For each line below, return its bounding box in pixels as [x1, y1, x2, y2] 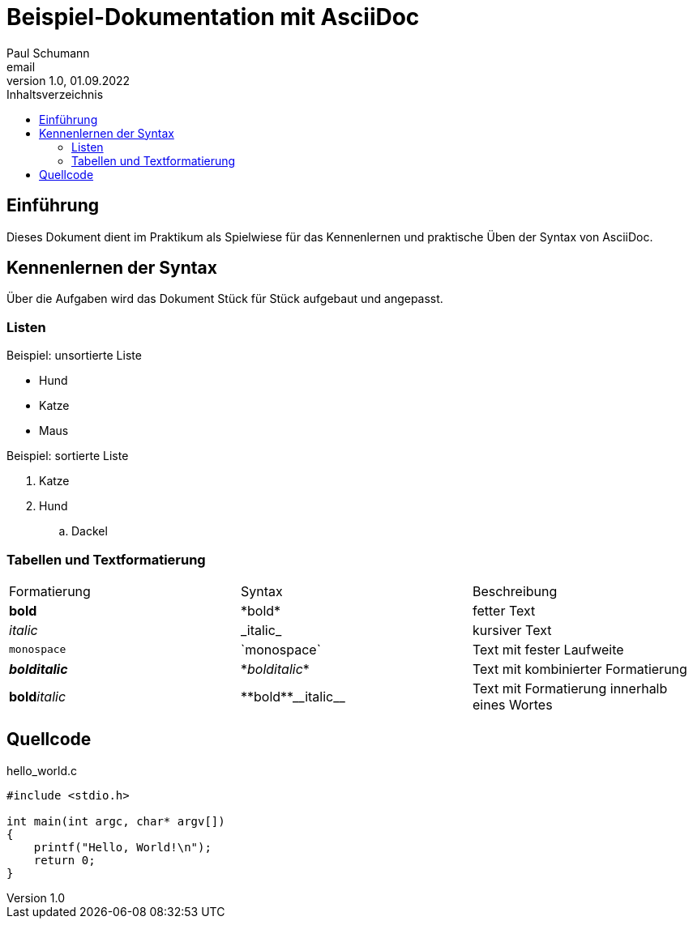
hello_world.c [6, 763, 78, 778]
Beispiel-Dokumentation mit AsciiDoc [6, 3, 420, 31]
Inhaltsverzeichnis [6, 87, 104, 101]
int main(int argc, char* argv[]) [6, 814, 225, 828]
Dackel [71, 524, 108, 539]
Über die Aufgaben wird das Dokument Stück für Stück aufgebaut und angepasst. [6, 292, 443, 306]
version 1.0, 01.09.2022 [6, 73, 130, 87]
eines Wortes [472, 696, 553, 713]
